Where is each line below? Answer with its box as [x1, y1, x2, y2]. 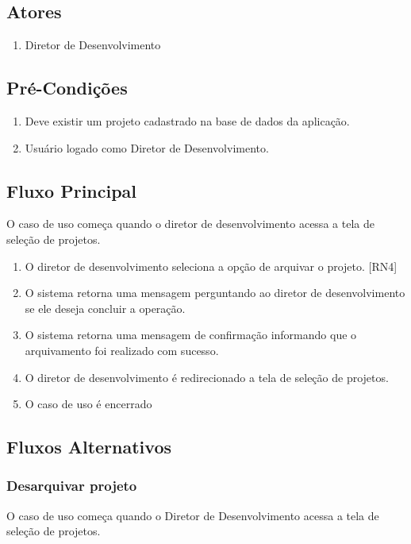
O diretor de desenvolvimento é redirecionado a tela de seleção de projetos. [25, 368, 389, 385]
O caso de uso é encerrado [25, 395, 152, 412]
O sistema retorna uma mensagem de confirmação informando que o [25, 326, 357, 343]
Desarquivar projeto [6, 476, 137, 496]
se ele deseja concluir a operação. [25, 299, 186, 316]
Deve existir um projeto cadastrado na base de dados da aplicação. [25, 113, 350, 129]
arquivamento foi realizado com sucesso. [25, 341, 219, 358]
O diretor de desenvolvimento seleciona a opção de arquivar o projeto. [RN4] [25, 257, 398, 274]
